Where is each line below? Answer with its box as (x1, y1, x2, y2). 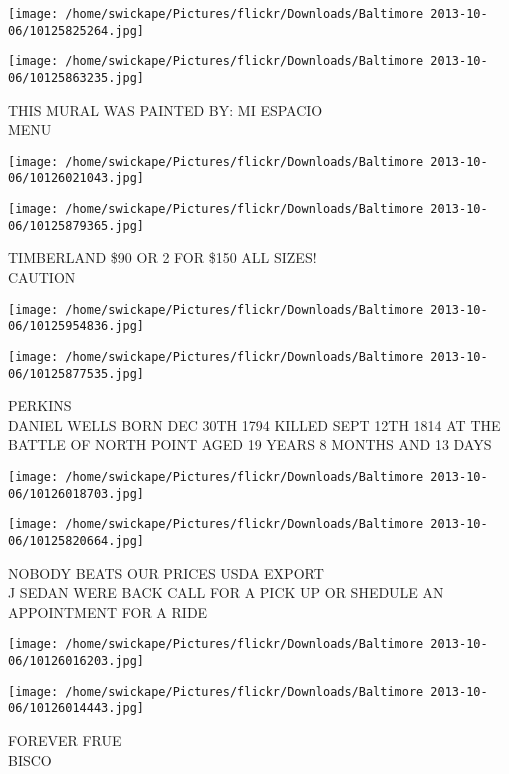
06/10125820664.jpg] (8, 534, 145, 548)
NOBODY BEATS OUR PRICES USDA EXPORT (8, 562, 324, 583)
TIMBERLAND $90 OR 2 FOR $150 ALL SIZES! (8, 247, 317, 268)
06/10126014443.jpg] (8, 701, 145, 716)
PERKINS (8, 395, 72, 416)
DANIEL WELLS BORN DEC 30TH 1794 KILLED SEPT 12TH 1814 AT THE (8, 414, 501, 435)
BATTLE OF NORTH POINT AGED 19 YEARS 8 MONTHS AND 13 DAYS (8, 434, 492, 455)
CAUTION (8, 267, 76, 288)
